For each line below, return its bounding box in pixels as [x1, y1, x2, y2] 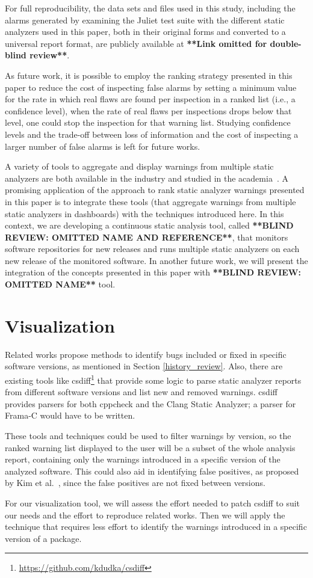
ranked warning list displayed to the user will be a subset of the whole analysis [5, 441, 296, 453]
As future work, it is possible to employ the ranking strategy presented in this [5, 69, 293, 81]
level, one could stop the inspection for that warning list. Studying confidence [5, 116, 291, 129]
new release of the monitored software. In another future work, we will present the [5, 254, 308, 266]
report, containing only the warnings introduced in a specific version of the [5, 453, 280, 466]
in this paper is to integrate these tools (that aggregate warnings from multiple [5, 195, 296, 208]
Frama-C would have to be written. [5, 409, 135, 422]
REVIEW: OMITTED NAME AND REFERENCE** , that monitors [5, 230, 288, 243]
